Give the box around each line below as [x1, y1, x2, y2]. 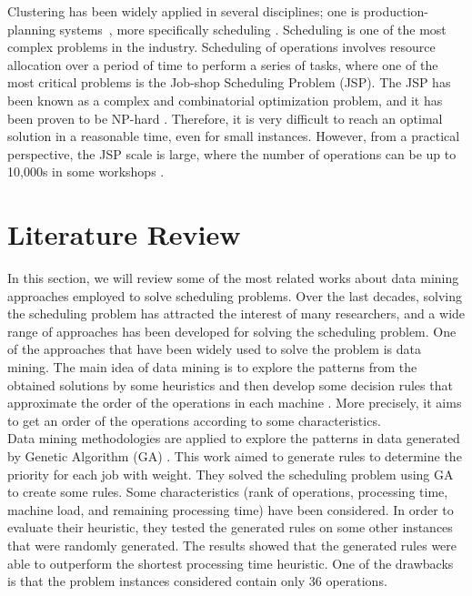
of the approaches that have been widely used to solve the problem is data [7, 339, 421, 359]
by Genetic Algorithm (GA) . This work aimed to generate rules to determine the [7, 447, 462, 465]
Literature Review [7, 216, 241, 253]
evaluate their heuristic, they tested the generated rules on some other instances [7, 518, 453, 537]
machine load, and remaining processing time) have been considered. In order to [7, 500, 454, 519]
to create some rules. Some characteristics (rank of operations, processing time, [7, 482, 448, 501]
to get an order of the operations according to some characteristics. [7, 410, 381, 429]
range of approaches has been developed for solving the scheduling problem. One [7, 321, 457, 340]
